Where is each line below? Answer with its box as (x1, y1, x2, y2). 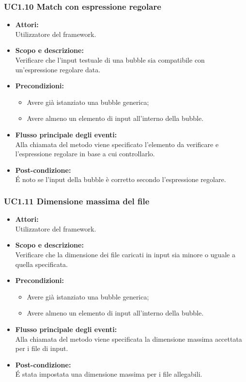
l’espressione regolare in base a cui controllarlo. (15, 149, 155, 159)
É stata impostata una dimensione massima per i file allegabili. (15, 369, 202, 379)
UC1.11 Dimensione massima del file (4, 195, 150, 207)
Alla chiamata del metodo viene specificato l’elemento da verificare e (15, 139, 219, 149)
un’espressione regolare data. (15, 64, 101, 74)
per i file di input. (15, 343, 68, 353)
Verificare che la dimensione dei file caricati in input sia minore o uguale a (15, 249, 235, 259)
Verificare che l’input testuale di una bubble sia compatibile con (15, 55, 205, 65)
